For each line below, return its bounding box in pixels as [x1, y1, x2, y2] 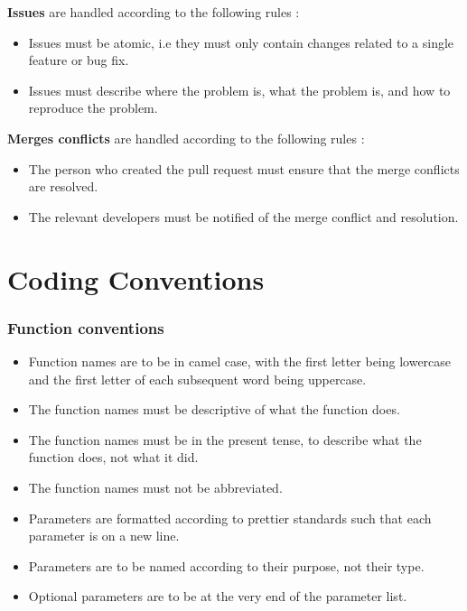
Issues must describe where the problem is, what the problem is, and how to [28, 80, 451, 99]
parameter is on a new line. [28, 526, 180, 545]
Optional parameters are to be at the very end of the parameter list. [28, 587, 407, 606]
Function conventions [7, 316, 164, 338]
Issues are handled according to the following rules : [7, 3, 300, 21]
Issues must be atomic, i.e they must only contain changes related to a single [28, 32, 454, 51]
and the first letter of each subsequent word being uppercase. [28, 369, 367, 388]
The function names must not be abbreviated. [28, 477, 283, 496]
